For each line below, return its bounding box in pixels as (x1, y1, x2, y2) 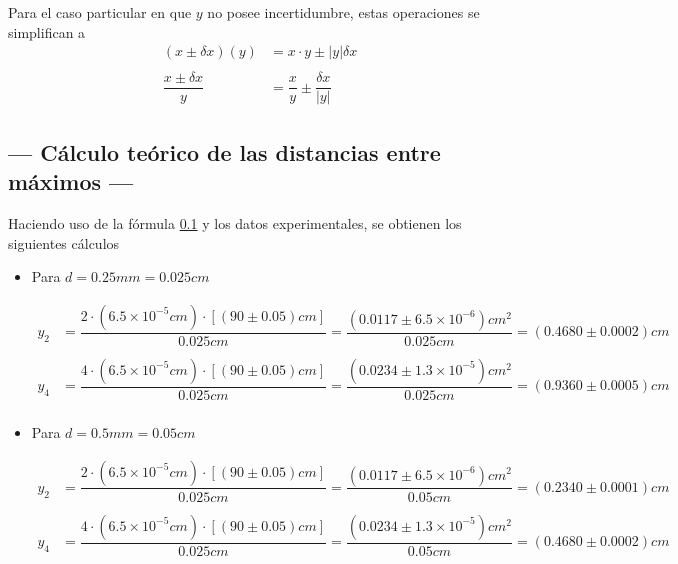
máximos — (8, 166, 134, 197)
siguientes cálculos (8, 232, 120, 253)
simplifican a (8, 21, 86, 42)
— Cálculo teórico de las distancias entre (8, 136, 441, 167)
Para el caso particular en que (8, 2, 192, 22)
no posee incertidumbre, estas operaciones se (207, 2, 480, 22)
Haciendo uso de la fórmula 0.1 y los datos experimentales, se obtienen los (8, 212, 462, 233)
